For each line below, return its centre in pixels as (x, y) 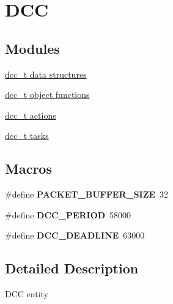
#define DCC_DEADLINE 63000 (75, 235)
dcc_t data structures (46, 74)
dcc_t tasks (27, 135)
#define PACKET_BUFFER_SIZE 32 (87, 194)
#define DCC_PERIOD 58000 (68, 214)
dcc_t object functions (47, 95)
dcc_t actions (31, 115)
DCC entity (27, 294)
